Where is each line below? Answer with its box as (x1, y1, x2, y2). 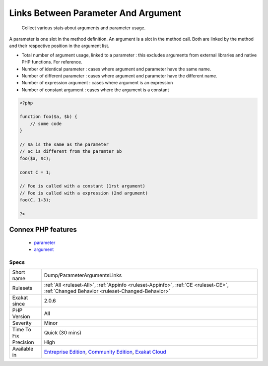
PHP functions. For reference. (21, 59, 83, 65)
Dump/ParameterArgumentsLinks (44, 272, 122, 279)
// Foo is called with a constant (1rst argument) (19, 183, 146, 189)
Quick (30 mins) (44, 329, 82, 336)
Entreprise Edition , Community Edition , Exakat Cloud (44, 349, 166, 356)
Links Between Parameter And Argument (9, 7, 181, 18)
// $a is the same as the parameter (19, 142, 109, 147)
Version (12, 313, 30, 320)
